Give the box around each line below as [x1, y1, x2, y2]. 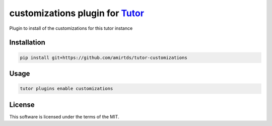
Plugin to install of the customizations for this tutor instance [9, 25, 133, 31]
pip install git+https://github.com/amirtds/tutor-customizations [20, 54, 187, 60]
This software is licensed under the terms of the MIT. [9, 113, 119, 119]
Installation [9, 38, 45, 47]
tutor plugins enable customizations [20, 86, 113, 92]
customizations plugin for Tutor [9, 8, 145, 19]
